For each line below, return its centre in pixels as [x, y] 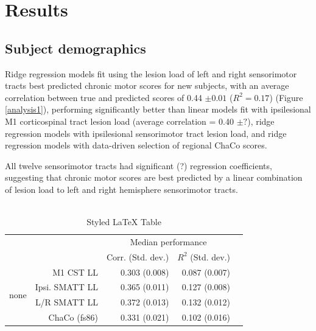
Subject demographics [75, 48]
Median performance [168, 241]
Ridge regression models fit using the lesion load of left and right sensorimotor [151, 73]
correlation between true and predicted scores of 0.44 [104, 97]
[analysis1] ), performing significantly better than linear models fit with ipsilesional [158, 109]
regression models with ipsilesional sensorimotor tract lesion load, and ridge [146, 133]
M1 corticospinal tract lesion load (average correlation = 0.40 [120, 121]
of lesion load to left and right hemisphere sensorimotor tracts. [121, 189]
